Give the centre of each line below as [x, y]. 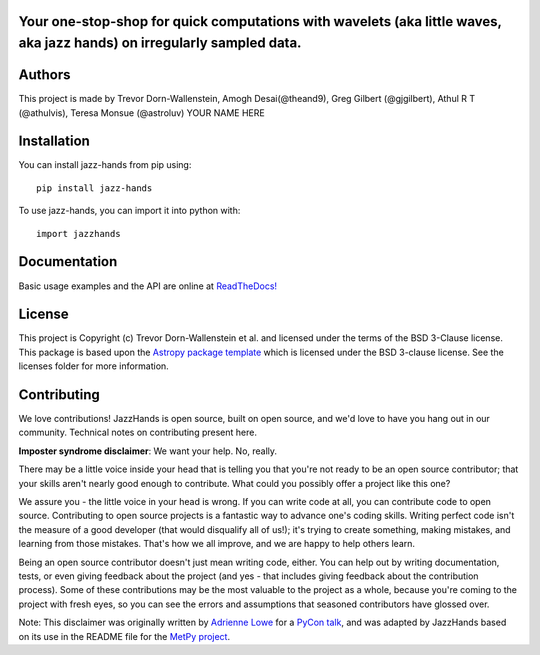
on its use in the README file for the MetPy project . [124, 636]
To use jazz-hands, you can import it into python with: [129, 211]
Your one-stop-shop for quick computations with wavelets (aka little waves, [260, 21]
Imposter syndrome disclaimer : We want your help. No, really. [148, 451]
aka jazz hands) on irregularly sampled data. [160, 43]
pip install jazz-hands [94, 188]
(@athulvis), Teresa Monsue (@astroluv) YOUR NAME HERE [141, 112]
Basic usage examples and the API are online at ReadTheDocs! [148, 286]
